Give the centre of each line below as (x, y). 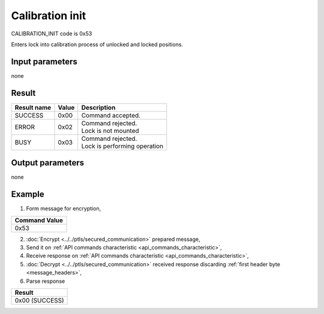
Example (28, 194)
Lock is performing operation (122, 146)
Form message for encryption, (64, 209)
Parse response (46, 281)
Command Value (39, 220)
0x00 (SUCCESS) (39, 300)
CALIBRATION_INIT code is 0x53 (52, 34)
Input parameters (44, 61)
